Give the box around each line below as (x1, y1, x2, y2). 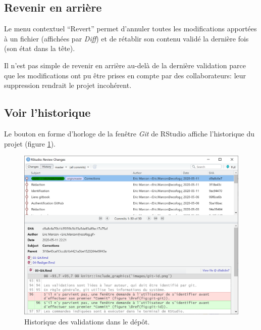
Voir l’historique (4, 105, 91, 120)
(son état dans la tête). (4, 43, 75, 54)
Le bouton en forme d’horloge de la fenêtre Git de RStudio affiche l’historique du (4, 128, 255, 138)
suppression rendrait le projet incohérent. (4, 80, 132, 90)
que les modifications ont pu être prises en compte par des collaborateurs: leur (4, 70, 246, 80)
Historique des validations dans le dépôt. (24, 316, 150, 327)
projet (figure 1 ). (4, 138, 56, 149)
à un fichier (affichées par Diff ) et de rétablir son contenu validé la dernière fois (4, 33, 249, 43)
